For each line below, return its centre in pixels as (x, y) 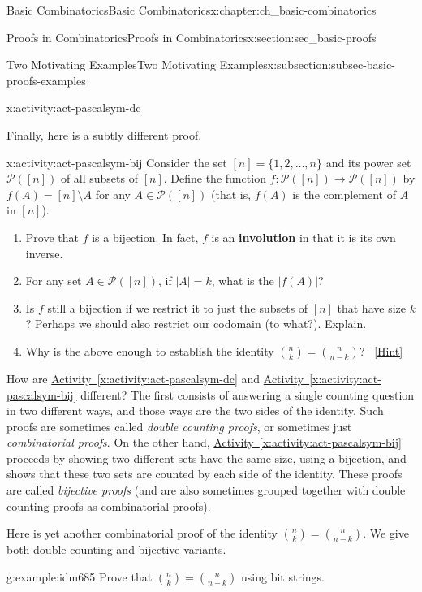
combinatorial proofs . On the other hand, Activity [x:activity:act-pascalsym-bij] (204, 442)
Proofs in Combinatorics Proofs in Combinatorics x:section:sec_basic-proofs (192, 37)
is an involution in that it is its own (304, 237)
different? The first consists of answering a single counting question (248, 394)
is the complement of (344, 194)
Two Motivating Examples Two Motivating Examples (137, 65)
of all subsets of (99, 178)
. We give (386, 533)
